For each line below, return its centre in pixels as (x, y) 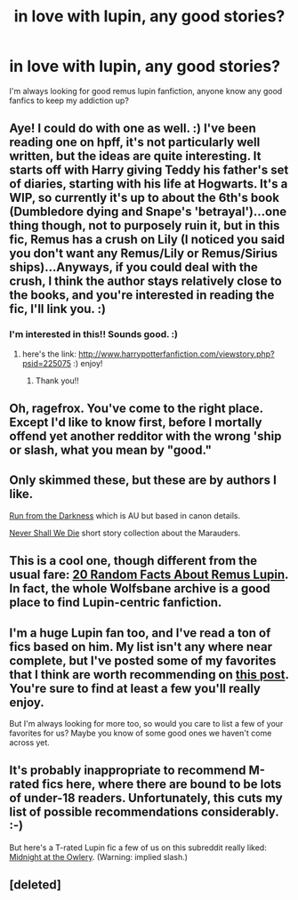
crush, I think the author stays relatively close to (145, 281)
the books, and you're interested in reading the (142, 295)
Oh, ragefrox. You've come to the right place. (137, 409)
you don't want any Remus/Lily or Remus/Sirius (144, 254)
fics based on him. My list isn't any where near (141, 647)
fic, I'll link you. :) (58, 309)
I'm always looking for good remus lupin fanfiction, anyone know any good (146, 91)
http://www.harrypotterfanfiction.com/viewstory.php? (177, 354)
